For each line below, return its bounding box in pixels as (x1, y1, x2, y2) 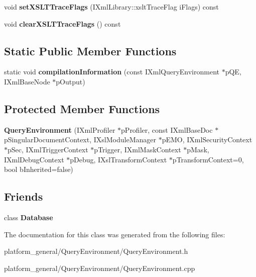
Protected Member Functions (4, 101, 160, 116)
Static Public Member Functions (4, 43, 177, 58)
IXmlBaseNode (4, 76, 50, 86)
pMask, (187, 144, 209, 154)
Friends (4, 189, 43, 204)
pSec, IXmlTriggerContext (8, 144, 88, 154)
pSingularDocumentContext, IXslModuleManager (4, 134, 156, 145)
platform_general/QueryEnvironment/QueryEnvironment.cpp (4, 262, 195, 273)
